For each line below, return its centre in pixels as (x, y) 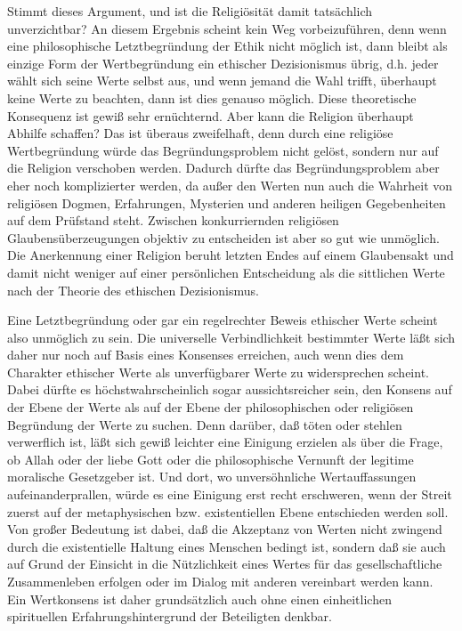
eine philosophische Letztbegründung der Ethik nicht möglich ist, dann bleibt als (227, 46)
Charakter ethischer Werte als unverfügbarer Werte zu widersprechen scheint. (218, 372)
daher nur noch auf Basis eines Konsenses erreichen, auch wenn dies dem (206, 355)
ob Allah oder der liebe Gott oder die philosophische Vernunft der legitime (211, 459)
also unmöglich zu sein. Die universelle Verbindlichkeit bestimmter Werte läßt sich (231, 337)
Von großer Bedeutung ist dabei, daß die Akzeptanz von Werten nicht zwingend (225, 529)
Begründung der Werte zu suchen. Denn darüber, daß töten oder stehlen (205, 424)
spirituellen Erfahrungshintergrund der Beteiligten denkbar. (170, 616)
